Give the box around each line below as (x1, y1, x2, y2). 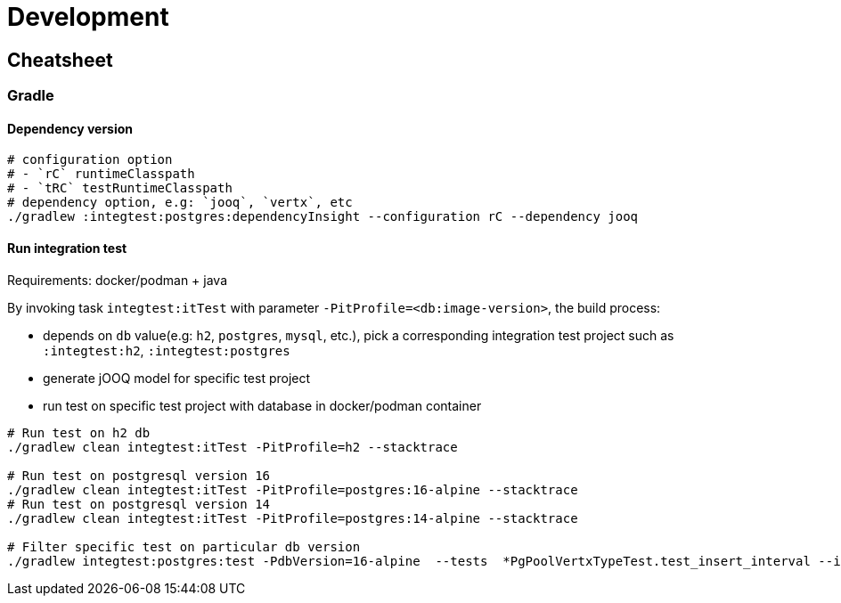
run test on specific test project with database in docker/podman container (43, 397, 482, 413)
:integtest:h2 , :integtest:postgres (43, 342, 290, 358)
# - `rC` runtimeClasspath (7, 167, 195, 182)
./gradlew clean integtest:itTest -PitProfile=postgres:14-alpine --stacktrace (7, 510, 578, 526)
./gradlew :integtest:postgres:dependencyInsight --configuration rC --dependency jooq (7, 209, 639, 224)
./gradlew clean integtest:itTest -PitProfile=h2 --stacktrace (7, 439, 458, 454)
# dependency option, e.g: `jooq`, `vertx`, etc (7, 195, 353, 210)
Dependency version (7, 120, 134, 136)
